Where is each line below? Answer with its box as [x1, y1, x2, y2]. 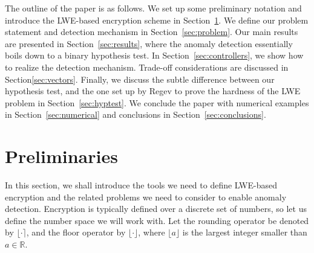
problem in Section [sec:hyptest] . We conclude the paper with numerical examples [5, 96, 309, 109]
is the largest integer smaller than [182, 226, 307, 239]
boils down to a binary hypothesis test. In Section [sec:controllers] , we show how [5, 49, 304, 62]
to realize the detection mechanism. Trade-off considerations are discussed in [5, 60, 289, 73]
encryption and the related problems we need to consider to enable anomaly [5, 190, 287, 203]
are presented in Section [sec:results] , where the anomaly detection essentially [5, 37, 293, 50]
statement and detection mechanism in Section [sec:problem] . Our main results [5, 25, 298, 38]
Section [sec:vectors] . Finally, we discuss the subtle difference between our [5, 72, 275, 85]
